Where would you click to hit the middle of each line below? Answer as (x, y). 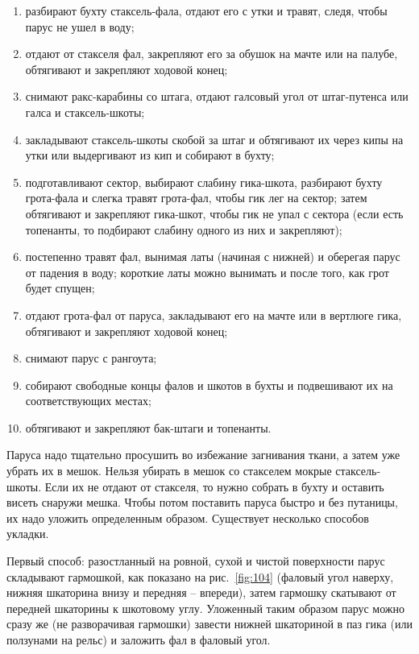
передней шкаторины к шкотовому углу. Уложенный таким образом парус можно (206, 608)
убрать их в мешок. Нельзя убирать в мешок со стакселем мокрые (169, 471)
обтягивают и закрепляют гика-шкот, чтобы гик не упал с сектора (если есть (214, 213)
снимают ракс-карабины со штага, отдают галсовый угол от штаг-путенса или (217, 96)
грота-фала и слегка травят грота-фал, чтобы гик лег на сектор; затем (196, 198)
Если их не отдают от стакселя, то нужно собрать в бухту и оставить (214, 486)
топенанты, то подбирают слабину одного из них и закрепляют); (184, 229)
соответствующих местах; (88, 401)
